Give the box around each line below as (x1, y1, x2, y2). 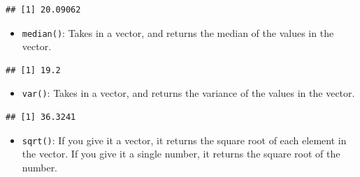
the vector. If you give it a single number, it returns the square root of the (22, 146, 340, 161)
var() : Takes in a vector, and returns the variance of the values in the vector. (22, 86, 355, 100)
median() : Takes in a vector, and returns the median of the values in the (22, 25, 334, 40)
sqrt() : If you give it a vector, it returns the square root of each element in (22, 132, 347, 147)
